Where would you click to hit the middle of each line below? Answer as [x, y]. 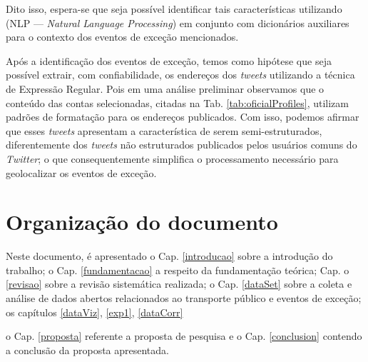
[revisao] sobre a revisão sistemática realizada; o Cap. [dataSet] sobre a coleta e [179, 284]
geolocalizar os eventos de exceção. [81, 172]
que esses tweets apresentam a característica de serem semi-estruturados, [164, 130]
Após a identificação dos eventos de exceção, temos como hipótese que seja [169, 60]
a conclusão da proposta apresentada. [87, 350]
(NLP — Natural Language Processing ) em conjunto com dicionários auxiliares [178, 22]
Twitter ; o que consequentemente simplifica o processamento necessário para [172, 158]
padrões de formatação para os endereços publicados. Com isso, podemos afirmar [183, 117]
